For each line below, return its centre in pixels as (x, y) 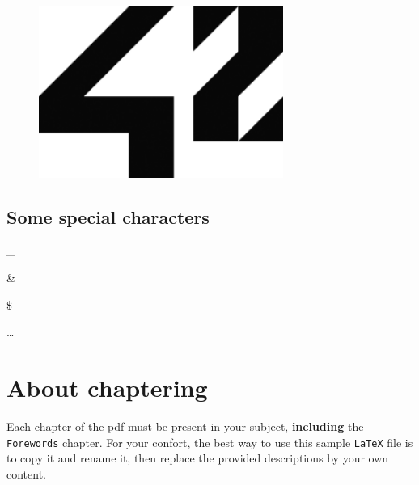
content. (26, 473)
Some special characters (108, 216)
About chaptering (107, 387)
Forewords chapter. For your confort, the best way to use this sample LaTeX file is (210, 442)
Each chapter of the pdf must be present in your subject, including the (185, 426)
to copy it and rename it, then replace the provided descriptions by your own (198, 458)
